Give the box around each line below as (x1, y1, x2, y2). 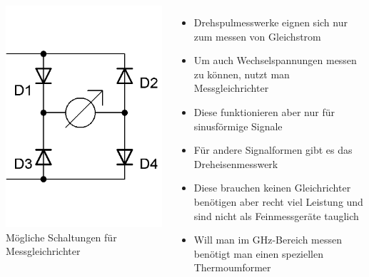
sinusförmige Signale (193, 118, 283, 133)
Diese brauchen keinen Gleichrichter (193, 180, 351, 195)
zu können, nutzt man (193, 66, 290, 81)
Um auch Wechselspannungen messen (193, 53, 357, 68)
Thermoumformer (193, 260, 271, 275)
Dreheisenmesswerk (193, 156, 278, 171)
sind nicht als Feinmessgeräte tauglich (193, 208, 359, 223)
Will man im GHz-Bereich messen (193, 232, 343, 247)
